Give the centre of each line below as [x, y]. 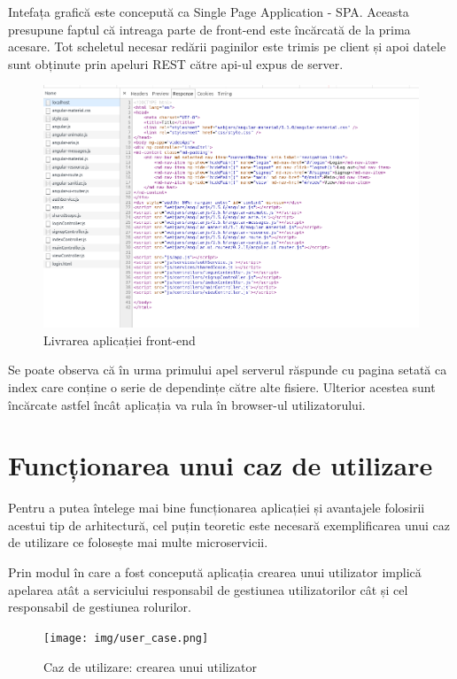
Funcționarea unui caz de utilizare [221, 465]
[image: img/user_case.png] [126, 638]
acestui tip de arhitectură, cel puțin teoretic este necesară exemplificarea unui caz [229, 525]
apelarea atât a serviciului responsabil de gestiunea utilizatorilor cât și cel [208, 589]
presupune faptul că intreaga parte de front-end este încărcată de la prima [209, 29]
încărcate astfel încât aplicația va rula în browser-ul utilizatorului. [187, 404]
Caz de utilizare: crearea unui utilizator [150, 666]
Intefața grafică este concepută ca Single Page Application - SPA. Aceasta [209, 12]
